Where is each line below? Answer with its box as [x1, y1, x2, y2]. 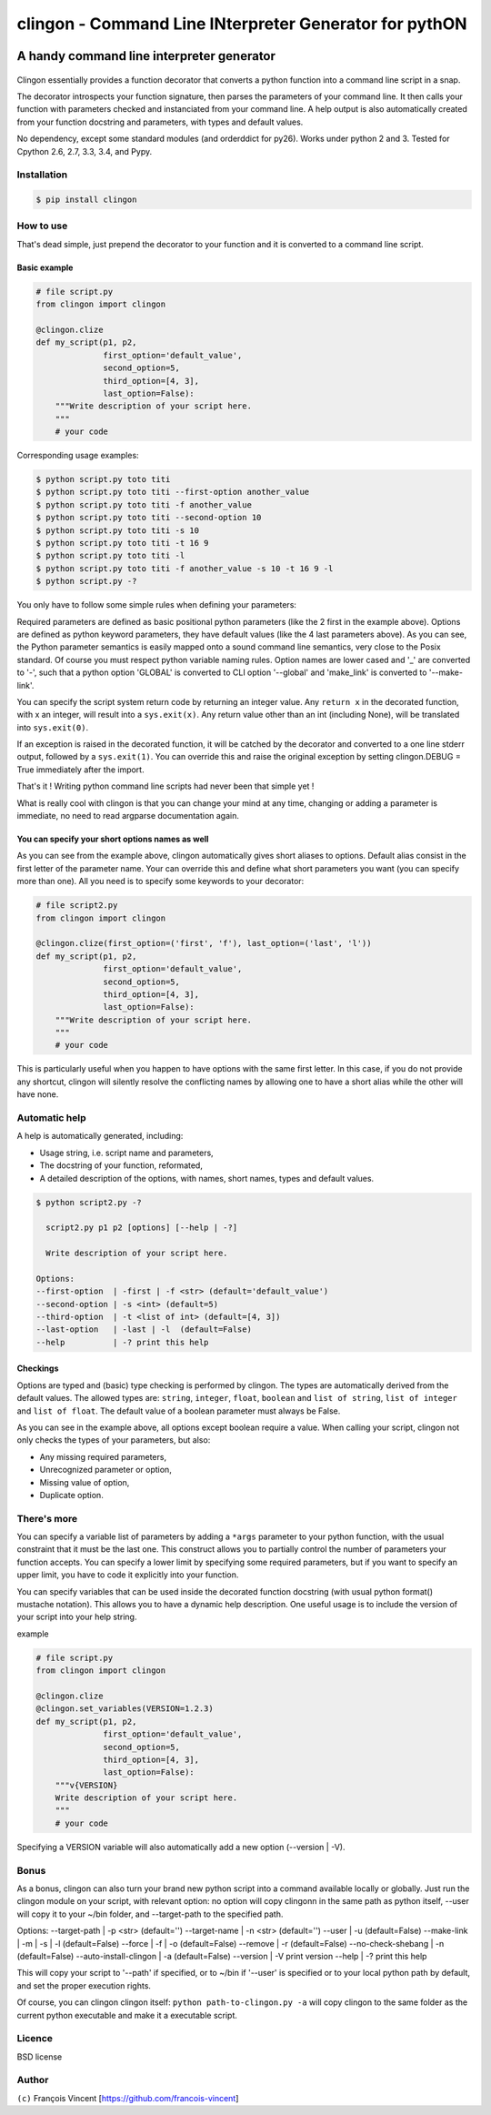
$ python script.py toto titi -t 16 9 [35, 538, 209, 548]
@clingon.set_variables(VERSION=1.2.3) [35, 1704, 214, 1714]
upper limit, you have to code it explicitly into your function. [16, 1569, 239, 1580]
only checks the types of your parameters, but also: [16, 1435, 211, 1445]
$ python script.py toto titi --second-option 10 [35, 512, 262, 523]
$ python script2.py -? [35, 1197, 143, 1207]
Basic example [16, 262, 74, 273]
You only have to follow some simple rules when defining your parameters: [16, 599, 297, 610]
